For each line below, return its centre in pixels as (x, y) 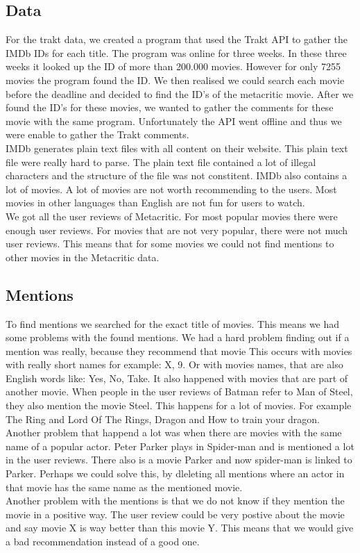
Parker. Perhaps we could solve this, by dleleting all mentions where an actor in (175, 473)
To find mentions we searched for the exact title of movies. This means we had (173, 323)
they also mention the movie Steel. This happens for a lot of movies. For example (179, 405)
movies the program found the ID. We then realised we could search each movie (175, 80)
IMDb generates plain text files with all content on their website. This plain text (177, 148)
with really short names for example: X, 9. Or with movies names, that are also (174, 364)
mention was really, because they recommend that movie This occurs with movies (179, 350)
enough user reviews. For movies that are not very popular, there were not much (177, 230)
